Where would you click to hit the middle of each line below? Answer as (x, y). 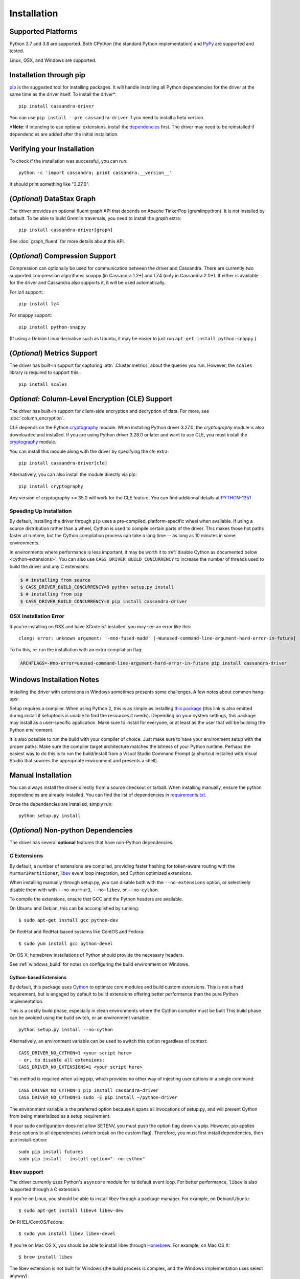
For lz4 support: (26, 292)
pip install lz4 (39, 304)
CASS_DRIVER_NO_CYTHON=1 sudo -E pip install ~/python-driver (98, 1098)
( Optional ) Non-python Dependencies (71, 831)
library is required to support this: (45, 372)
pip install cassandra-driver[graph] (66, 230)
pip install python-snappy (52, 327)
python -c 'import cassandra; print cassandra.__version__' (95, 173)
